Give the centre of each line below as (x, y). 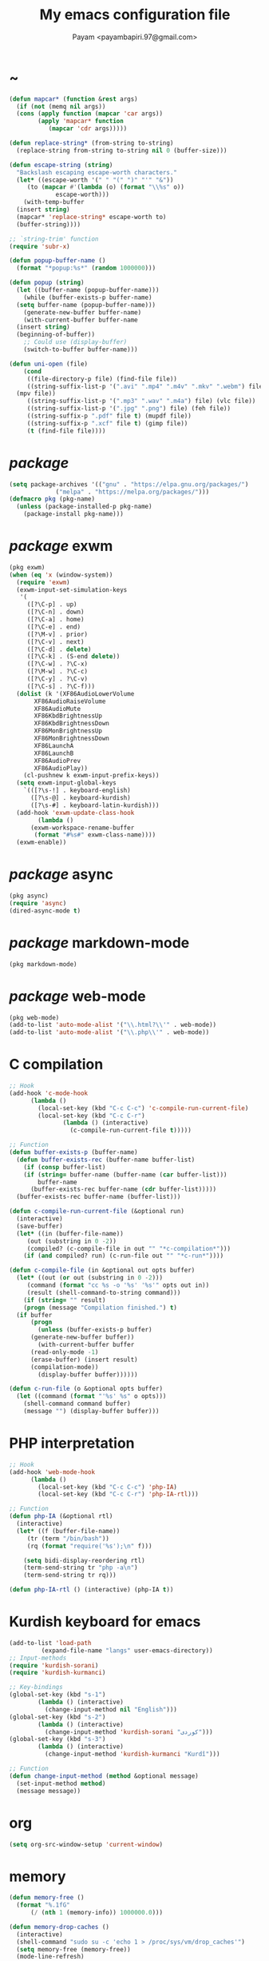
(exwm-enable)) (42, 843)
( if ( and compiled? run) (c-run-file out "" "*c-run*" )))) (124, 1256)
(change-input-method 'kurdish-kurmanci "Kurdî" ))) (132, 1754)
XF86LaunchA (54, 745)
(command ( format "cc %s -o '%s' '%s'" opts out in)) (118, 1285)
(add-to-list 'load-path (50, 1643)
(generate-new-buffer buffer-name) (83, 312)
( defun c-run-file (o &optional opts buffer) (86, 1389)
